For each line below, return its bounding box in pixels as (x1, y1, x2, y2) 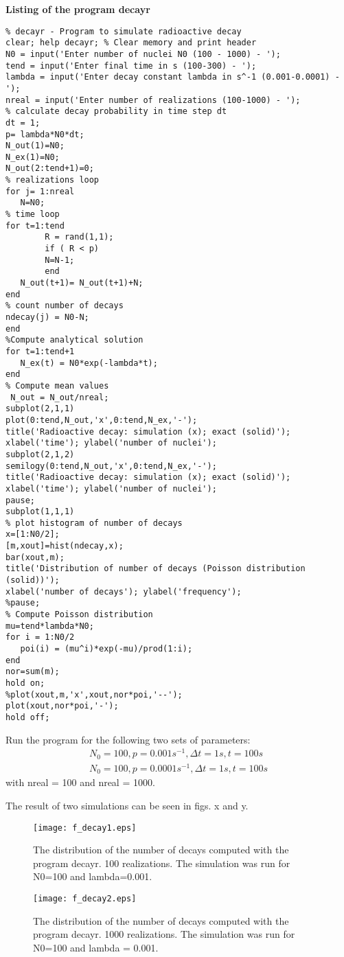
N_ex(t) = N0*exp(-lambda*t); (20, 358, 158, 368)
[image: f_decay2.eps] (33, 893, 137, 903)
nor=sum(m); (5, 667, 60, 677)
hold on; (5, 678, 45, 688)
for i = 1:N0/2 (5, 632, 75, 643)
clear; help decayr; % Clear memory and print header (5, 38, 257, 48)
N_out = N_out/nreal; (10, 392, 109, 402)
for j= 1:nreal (5, 186, 75, 196)
